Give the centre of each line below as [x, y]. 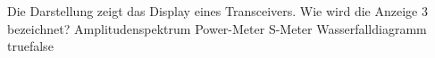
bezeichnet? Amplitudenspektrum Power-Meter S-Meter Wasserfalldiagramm [217, 28]
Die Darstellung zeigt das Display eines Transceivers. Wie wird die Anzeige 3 [217, 11]
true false [30, 46]
